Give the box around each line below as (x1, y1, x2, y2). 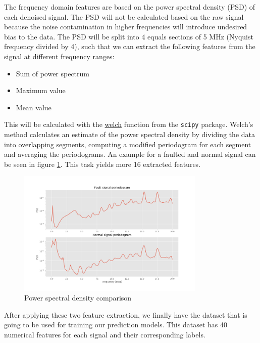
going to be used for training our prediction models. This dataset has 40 (4, 319, 227, 330)
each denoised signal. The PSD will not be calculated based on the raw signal (4, 11, 244, 22)
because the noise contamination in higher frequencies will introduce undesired (4, 21, 247, 32)
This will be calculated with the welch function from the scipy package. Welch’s (4, 119, 253, 130)
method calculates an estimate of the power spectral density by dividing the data (4, 129, 255, 139)
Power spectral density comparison (24, 292, 132, 303)
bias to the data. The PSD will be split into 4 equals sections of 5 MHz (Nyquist (4, 31, 253, 41)
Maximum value (16, 85, 66, 96)
